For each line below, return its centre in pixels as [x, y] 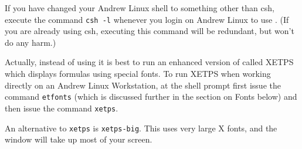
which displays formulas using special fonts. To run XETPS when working [138, 74]
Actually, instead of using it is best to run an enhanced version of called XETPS [149, 62]
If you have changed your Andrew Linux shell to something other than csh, [140, 8]
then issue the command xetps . [62, 108]
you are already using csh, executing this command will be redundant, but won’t [150, 31]
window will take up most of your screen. [79, 139]
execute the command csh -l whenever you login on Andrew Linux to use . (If [147, 19]
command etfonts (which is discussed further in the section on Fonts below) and [151, 96]
